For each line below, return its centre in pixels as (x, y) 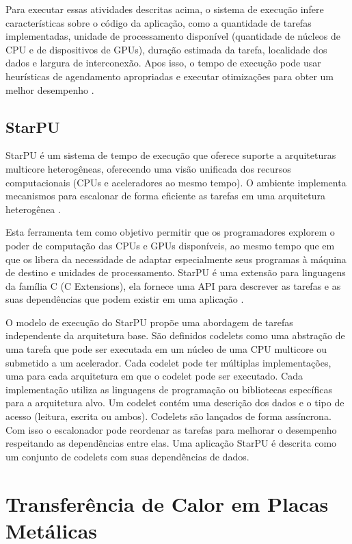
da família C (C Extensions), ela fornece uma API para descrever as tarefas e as (173, 285)
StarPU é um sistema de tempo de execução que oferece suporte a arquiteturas (171, 155)
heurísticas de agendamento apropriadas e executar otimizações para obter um (170, 76)
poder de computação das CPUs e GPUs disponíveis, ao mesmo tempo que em (170, 245)
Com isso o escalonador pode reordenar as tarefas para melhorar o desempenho (171, 429)
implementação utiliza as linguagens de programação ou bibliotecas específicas (169, 389)
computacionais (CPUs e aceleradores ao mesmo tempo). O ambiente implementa (176, 182)
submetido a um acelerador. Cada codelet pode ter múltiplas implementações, (168, 362)
